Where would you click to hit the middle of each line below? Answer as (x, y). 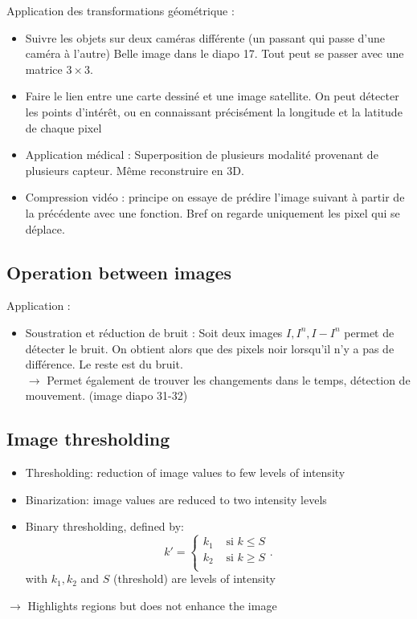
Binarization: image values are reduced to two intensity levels (176, 499)
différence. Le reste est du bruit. (104, 364)
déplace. (45, 228)
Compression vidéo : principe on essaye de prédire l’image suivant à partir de (215, 197)
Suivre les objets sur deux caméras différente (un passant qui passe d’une (205, 37)
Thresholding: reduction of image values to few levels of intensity (185, 472)
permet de (369, 332)
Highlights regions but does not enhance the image (152, 605)
